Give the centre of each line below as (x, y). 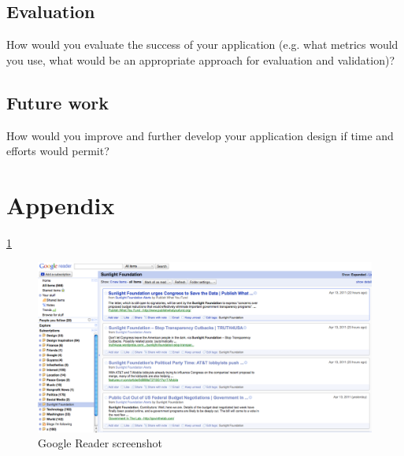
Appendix (61, 204)
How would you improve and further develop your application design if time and (200, 135)
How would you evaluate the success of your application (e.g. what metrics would (202, 44)
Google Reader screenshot (100, 443)
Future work (58, 102)
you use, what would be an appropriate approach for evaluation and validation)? (201, 59)
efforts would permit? (58, 151)
